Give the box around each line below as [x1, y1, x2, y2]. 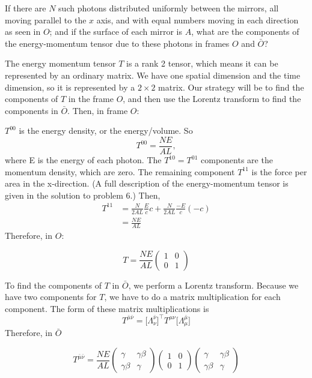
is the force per [251, 165, 307, 178]
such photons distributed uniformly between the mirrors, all [58, 2, 279, 14]
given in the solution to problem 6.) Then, [5, 188, 161, 201]
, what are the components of [191, 25, 299, 38]
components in [5, 104, 58, 116]
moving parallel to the [5, 13, 87, 26]
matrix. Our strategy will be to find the [158, 80, 304, 93]
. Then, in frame [67, 104, 128, 116]
